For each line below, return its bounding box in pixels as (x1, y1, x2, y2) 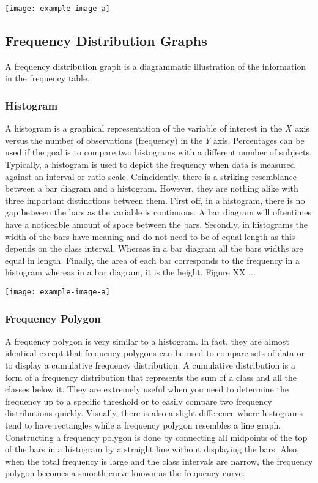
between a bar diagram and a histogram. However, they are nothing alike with (5, 182, 298, 195)
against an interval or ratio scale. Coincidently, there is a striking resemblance (5, 170, 297, 182)
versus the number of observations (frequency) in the (5, 133, 203, 146)
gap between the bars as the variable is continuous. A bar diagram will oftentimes (5, 206, 312, 219)
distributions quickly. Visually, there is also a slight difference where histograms (5, 406, 303, 419)
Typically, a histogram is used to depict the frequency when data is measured (5, 158, 295, 171)
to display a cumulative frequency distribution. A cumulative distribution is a (5, 359, 295, 372)
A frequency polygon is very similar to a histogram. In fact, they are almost (5, 334, 289, 347)
